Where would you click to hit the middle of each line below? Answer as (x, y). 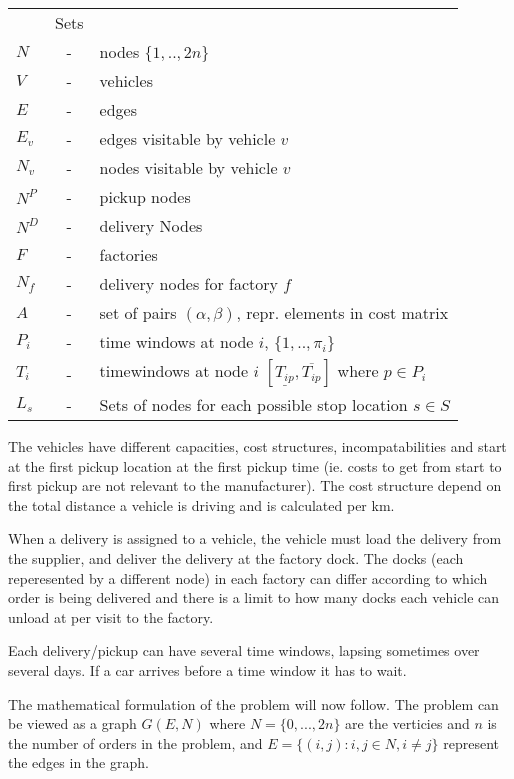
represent (471, 742)
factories (128, 254)
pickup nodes (145, 196)
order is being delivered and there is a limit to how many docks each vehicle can (254, 597)
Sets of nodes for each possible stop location (253, 404)
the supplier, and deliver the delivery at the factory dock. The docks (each (236, 557)
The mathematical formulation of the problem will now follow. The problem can (253, 703)
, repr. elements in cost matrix (342, 312)
